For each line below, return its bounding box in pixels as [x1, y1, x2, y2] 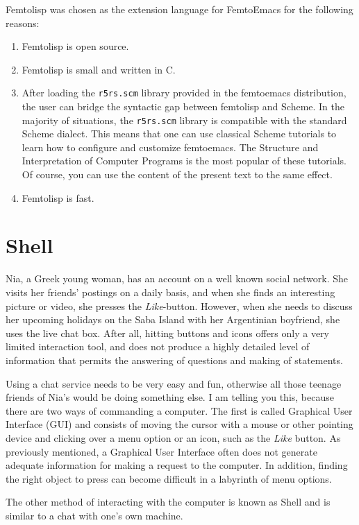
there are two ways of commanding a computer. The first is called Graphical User [6, 403, 353, 418]
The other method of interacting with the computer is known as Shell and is [6, 494, 331, 509]
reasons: [6, 15, 40, 30]
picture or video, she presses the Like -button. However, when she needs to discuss [6, 298, 353, 313]
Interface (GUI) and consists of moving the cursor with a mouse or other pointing [6, 417, 353, 431]
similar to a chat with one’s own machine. [6, 508, 183, 522]
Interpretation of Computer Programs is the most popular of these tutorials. [22, 153, 347, 168]
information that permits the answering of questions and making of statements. [6, 352, 343, 367]
